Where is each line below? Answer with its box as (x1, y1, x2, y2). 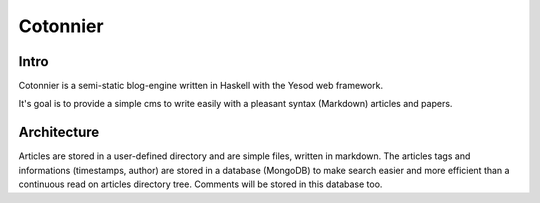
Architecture (18, 124, 100, 141)
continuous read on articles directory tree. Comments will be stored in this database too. (18, 178, 383, 190)
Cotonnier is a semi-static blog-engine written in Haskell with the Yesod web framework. (18, 80, 384, 92)
